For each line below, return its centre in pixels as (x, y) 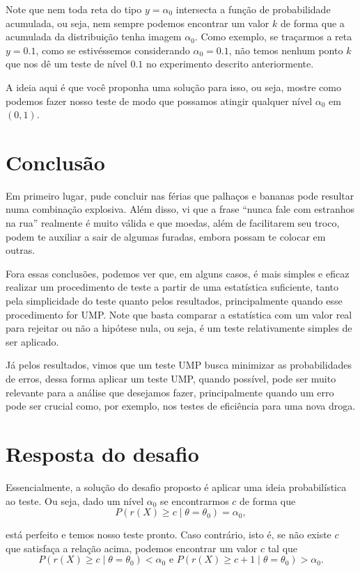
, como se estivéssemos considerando (113, 50)
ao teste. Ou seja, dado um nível (75, 500)
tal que (283, 548)
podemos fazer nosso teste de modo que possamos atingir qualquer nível (159, 100)
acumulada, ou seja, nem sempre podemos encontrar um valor (138, 23)
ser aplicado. (32, 341)
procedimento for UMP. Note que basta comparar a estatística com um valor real (179, 314)
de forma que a (312, 23)
